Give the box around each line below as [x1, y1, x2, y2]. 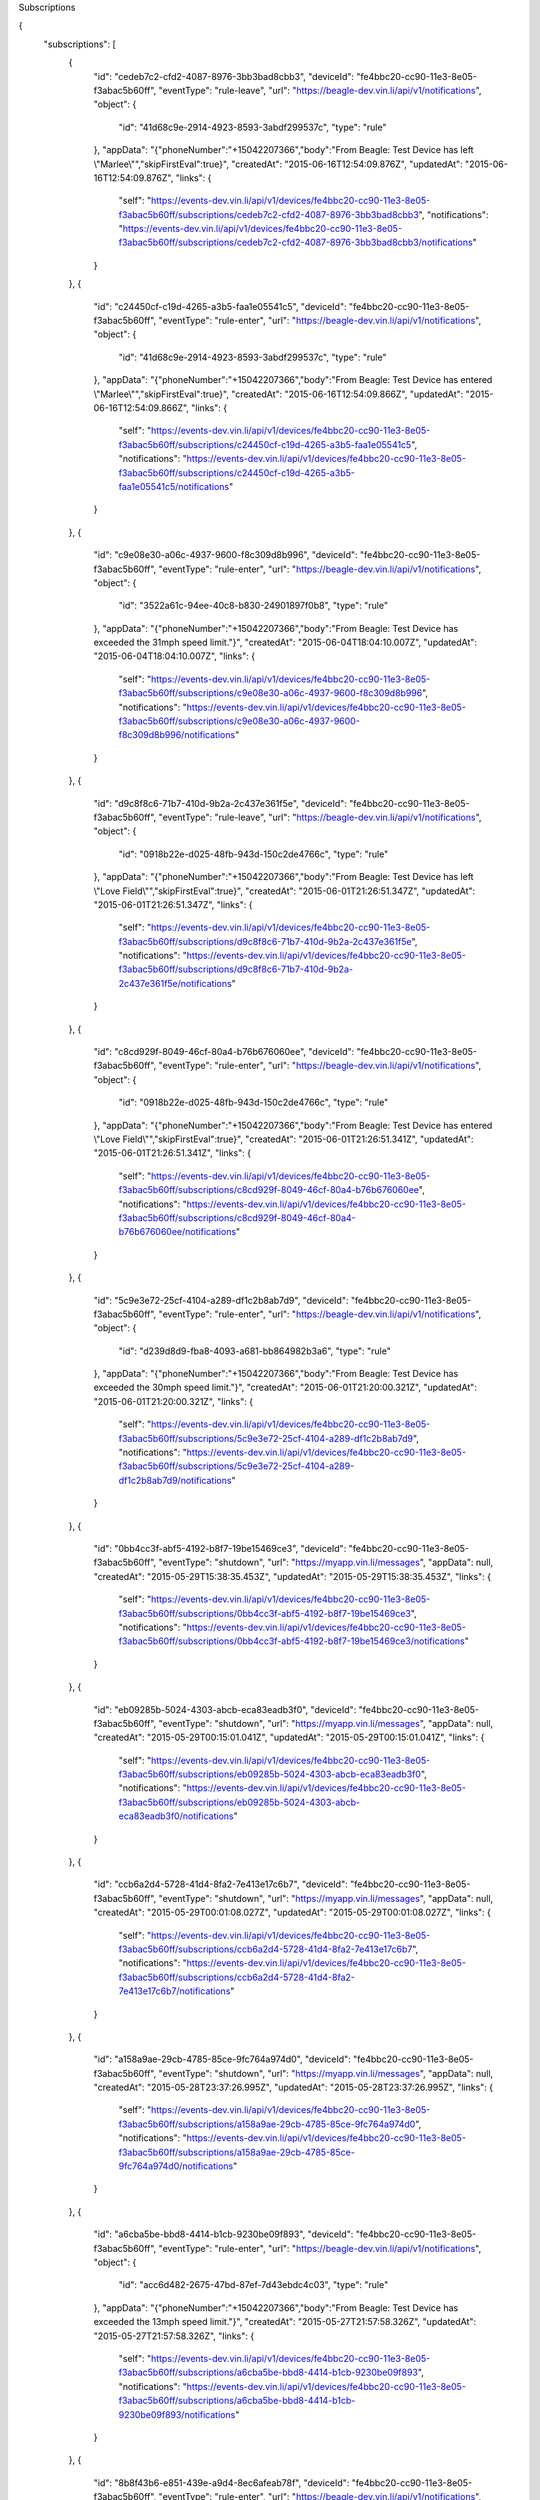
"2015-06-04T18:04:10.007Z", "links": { [93, 650, 255, 662]
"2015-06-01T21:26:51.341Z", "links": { [93, 1147, 252, 1159]
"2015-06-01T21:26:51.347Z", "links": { [93, 898, 253, 910]
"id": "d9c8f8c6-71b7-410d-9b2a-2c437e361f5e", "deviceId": [93, 797, 347, 809]
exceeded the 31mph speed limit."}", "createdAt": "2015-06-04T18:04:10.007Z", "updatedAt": [93, 636, 478, 649]
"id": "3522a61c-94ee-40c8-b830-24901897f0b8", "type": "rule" [118, 600, 389, 612]
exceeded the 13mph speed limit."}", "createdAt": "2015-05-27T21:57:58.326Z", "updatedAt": [93, 2316, 477, 2328]
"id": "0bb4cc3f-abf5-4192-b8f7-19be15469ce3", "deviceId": [93, 1542, 347, 1554]
